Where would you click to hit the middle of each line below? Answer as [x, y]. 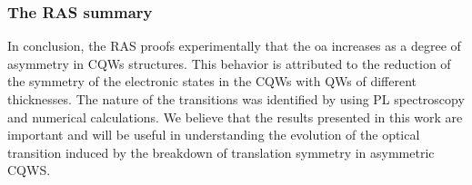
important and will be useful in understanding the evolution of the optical [214, 135]
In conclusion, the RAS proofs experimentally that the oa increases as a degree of [234, 46]
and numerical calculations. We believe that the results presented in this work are [235, 117]
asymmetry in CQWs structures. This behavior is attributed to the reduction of [229, 63]
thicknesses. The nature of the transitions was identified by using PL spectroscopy [236, 99]
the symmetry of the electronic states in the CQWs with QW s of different [212, 81]
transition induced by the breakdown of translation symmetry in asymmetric [221, 152]
